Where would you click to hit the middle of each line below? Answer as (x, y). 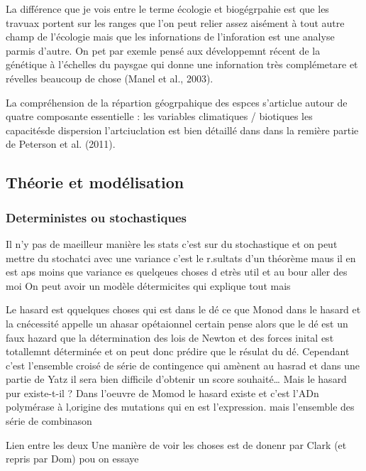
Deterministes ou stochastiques (96, 217)
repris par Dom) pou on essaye (72, 459)
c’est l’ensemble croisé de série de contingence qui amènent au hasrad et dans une (183, 365)
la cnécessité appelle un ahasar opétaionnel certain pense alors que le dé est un (177, 323)
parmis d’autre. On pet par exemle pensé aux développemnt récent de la (163, 50)
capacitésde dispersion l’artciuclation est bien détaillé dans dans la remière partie (182, 130)
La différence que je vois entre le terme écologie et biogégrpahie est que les (167, 9)
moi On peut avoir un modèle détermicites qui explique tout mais (148, 285)
